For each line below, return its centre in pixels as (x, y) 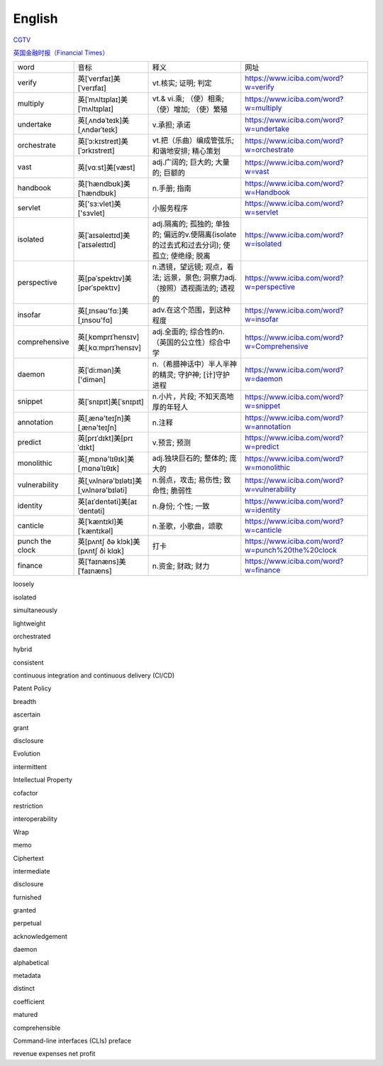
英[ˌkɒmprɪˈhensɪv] (109, 337)
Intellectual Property (43, 780)
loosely (24, 584)
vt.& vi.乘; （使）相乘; (188, 99)
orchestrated (32, 636)
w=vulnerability (271, 489)
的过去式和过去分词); (187, 245)
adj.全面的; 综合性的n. (188, 332)
